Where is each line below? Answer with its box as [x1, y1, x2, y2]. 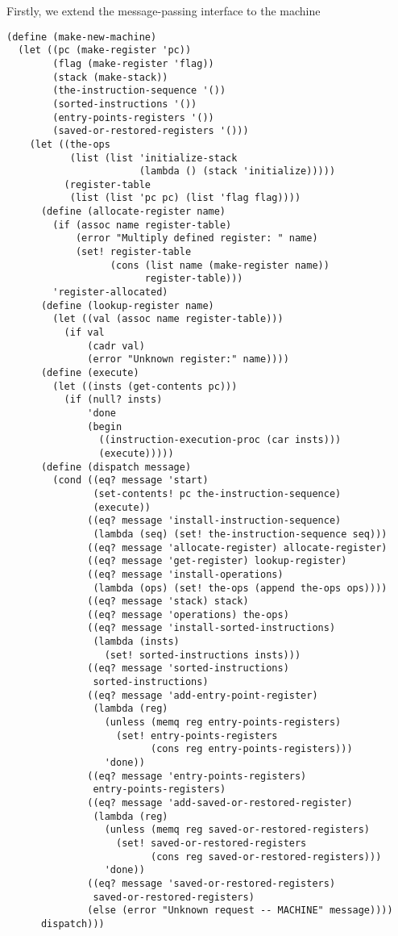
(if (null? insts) [64, 394, 163, 406]
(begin [87, 420, 122, 432]
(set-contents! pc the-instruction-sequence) [93, 487, 342, 499]
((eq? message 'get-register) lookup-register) [87, 555, 347, 567]
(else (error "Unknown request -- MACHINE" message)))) [87, 905, 393, 917]
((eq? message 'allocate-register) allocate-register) [87, 541, 388, 554]
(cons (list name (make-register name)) [110, 259, 330, 271]
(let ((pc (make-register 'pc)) [18, 44, 192, 56]
